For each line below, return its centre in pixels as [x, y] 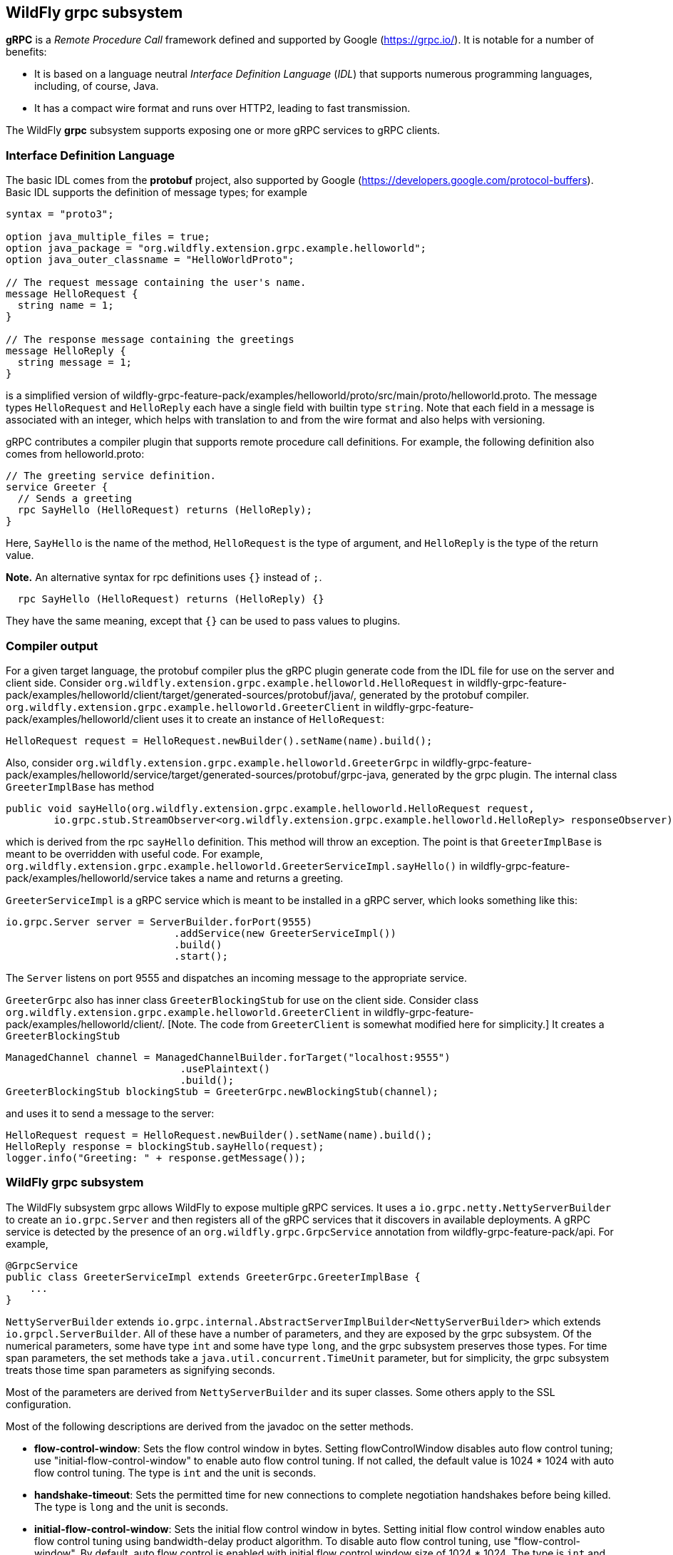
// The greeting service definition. [111, 476]
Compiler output [52, 646]
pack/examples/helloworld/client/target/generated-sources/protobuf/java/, [181, 694]
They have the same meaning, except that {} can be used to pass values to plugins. [203, 621]
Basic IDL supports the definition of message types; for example [156, 193]
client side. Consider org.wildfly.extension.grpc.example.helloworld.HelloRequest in [235, 682]
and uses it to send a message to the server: [110, 1113]
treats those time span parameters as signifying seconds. [140, 1370]
